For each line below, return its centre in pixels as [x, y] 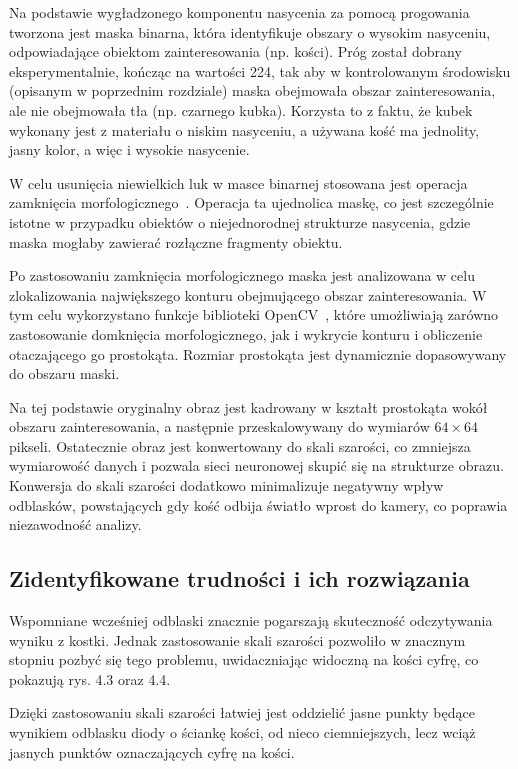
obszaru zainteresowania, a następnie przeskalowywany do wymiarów [219, 426]
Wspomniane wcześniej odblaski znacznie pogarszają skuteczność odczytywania [251, 620]
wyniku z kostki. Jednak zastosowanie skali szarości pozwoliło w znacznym [237, 639]
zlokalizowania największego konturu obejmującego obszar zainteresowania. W [248, 294]
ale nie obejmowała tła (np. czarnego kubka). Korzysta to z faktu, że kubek [241, 109]
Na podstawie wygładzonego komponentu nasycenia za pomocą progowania [239, 12]
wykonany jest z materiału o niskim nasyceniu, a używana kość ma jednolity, [244, 129]
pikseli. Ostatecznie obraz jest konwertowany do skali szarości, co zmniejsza [240, 445]
